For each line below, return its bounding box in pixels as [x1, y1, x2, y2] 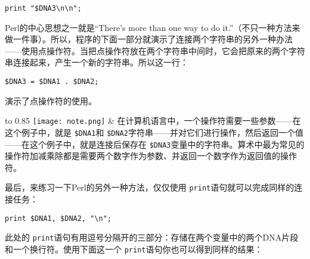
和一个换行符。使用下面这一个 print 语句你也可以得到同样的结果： [5, 243, 263, 255]
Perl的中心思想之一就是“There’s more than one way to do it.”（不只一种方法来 [5, 21, 300, 33]
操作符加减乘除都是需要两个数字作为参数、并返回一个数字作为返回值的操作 [5, 149, 297, 162]
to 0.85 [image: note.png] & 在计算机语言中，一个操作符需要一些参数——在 [5, 114, 301, 127]
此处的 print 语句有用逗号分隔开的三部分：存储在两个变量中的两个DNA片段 [5, 231, 299, 244]
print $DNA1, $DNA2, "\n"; [5, 214, 111, 223]
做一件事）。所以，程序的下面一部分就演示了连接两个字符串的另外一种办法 [5, 33, 293, 45]
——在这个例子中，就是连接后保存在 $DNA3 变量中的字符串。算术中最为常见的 [5, 138, 305, 150]
